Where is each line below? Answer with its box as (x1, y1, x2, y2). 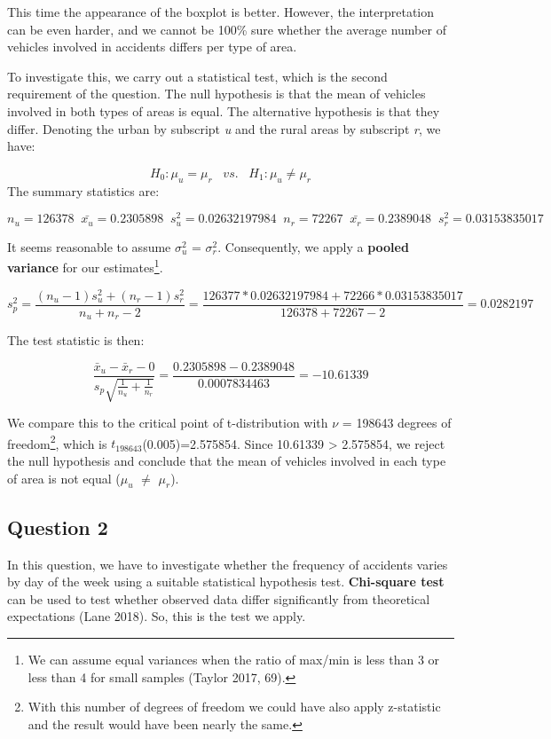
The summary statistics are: (7, 181, 160, 200)
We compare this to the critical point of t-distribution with (7, 413, 328, 432)
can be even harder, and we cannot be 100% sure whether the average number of (7, 20, 446, 38)
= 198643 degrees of (342, 413, 452, 432)
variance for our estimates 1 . (7, 256, 163, 276)
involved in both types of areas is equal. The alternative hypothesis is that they (7, 101, 440, 120)
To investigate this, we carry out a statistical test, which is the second (7, 67, 388, 85)
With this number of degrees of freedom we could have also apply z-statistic (28, 697, 441, 716)
